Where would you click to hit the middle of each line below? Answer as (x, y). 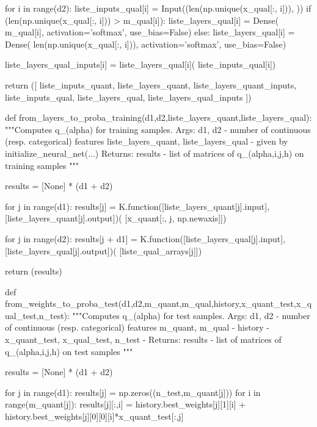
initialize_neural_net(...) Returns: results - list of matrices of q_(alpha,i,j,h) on (155, 153)
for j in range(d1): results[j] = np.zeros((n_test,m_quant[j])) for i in (133, 392)
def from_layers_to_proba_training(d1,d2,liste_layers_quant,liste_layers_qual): (158, 117)
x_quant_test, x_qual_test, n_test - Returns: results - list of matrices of (143, 339)
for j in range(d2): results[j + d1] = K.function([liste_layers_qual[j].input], (145, 238)
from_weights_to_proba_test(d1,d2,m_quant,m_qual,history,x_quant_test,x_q (158, 303)
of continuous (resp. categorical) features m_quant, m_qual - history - (137, 327)
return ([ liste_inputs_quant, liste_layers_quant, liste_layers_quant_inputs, (151, 84)
